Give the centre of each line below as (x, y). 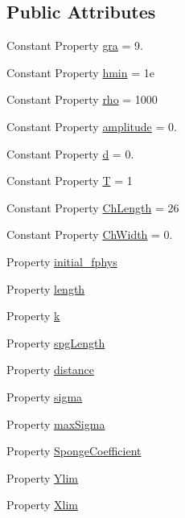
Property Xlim (42, 505)
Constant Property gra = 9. (75, 45)
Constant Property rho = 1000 (82, 99)
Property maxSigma (56, 423)
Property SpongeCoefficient (74, 451)
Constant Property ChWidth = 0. (90, 234)
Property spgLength (56, 342)
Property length (46, 288)
